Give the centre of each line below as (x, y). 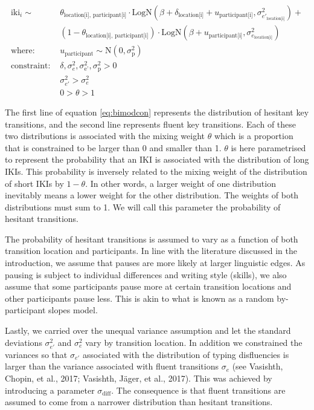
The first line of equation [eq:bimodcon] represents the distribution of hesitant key (157, 112)
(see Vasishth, (258, 366)
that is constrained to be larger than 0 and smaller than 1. (113, 147)
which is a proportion (254, 136)
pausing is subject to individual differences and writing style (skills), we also (146, 274)
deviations (24, 342)
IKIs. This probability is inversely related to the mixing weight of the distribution (156, 171)
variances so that (36, 354)
